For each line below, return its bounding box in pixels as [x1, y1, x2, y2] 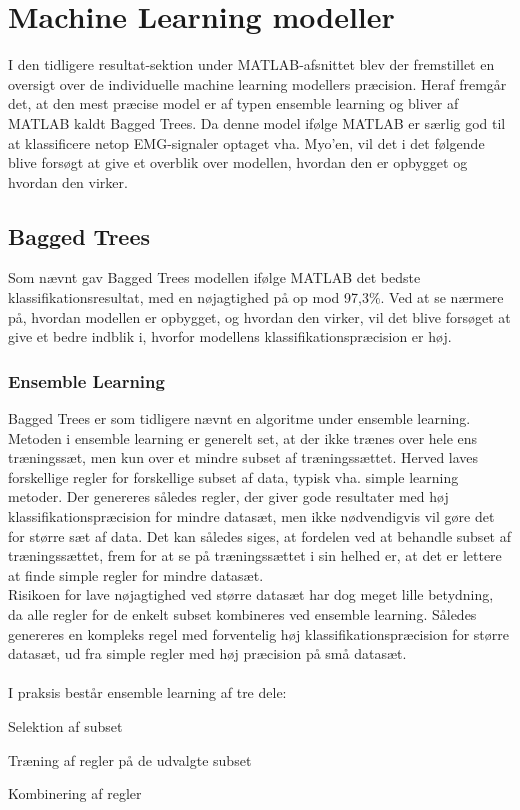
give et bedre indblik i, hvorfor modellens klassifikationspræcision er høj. [8, 326, 452, 347]
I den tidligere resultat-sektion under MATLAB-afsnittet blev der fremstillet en [8, 54, 495, 75]
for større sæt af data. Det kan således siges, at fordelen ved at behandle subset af [8, 525, 511, 546]
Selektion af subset [8, 715, 123, 736]
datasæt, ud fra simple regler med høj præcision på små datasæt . [8, 643, 407, 664]
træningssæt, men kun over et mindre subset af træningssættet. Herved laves [8, 447, 479, 468]
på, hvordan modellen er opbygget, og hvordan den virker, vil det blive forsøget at [8, 306, 511, 327]
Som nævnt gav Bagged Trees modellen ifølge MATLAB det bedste [8, 267, 421, 288]
